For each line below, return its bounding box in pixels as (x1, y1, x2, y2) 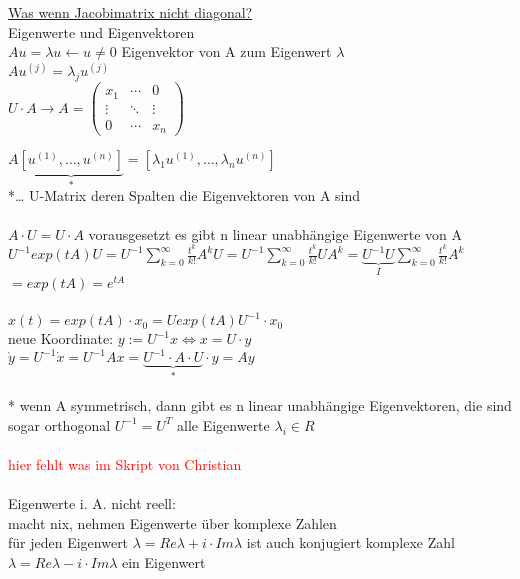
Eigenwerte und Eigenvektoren (8, 21, 195, 42)
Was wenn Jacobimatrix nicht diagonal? (8, 2, 253, 22)
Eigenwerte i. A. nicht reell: (8, 493, 176, 514)
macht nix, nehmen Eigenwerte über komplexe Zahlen (8, 512, 337, 533)
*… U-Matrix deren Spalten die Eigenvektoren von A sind (8, 184, 361, 205)
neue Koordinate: (8, 328, 114, 349)
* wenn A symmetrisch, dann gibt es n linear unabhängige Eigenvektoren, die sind (8, 395, 512, 416)
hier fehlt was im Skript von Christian (8, 453, 242, 474)
